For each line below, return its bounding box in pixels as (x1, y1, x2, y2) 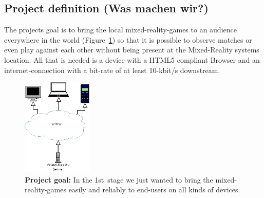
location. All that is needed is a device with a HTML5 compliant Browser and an (4, 54, 260, 65)
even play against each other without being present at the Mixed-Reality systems (4, 44, 259, 55)
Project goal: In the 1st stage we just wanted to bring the (25, 174, 213, 185)
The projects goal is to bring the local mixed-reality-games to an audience (4, 24, 237, 35)
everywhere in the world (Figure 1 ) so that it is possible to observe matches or (4, 34, 252, 45)
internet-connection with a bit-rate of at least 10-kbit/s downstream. (4, 64, 220, 75)
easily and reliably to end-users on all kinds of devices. (68, 184, 240, 195)
